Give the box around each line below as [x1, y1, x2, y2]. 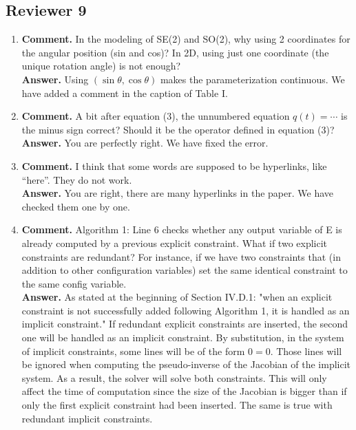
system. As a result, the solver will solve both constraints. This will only [21, 370, 327, 385]
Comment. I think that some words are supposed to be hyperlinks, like [21, 158, 327, 173]
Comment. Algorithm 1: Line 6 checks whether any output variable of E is [21, 222, 342, 237]
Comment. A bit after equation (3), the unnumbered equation [21, 109, 290, 123]
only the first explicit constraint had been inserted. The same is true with [21, 398, 333, 412]
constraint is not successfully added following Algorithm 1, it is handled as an [21, 303, 350, 317]
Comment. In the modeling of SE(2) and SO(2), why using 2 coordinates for [21, 32, 350, 46]
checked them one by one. [21, 199, 130, 213]
